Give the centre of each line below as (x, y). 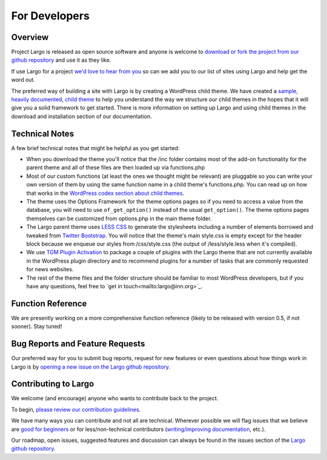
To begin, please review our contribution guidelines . (76, 409)
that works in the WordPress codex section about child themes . (105, 193)
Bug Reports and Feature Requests (78, 344)
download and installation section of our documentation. (81, 116)
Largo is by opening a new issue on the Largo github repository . (91, 367)
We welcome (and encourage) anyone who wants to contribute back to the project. (115, 398)
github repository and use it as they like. (61, 60)
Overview (30, 37)
